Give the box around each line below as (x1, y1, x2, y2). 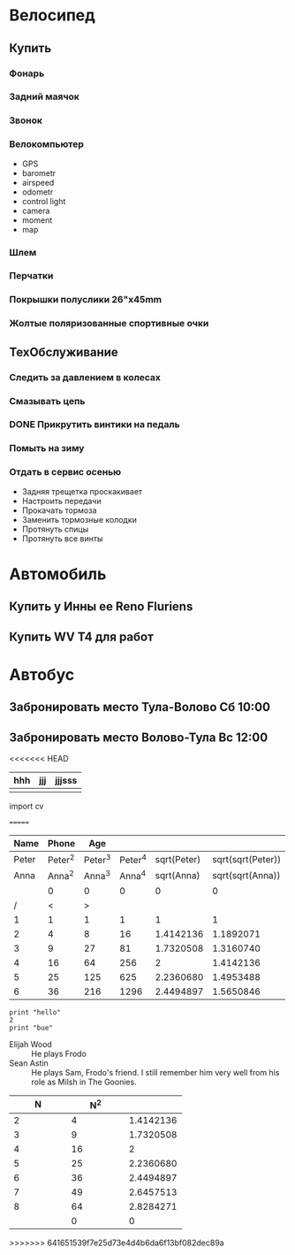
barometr (21, 167, 57, 178)
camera (21, 205, 50, 216)
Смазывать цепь (9, 394, 86, 407)
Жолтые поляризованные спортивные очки (9, 318, 209, 330)
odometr (21, 187, 54, 197)
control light (21, 195, 66, 206)
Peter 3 (83, 853, 111, 867)
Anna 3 (83, 869, 110, 883)
